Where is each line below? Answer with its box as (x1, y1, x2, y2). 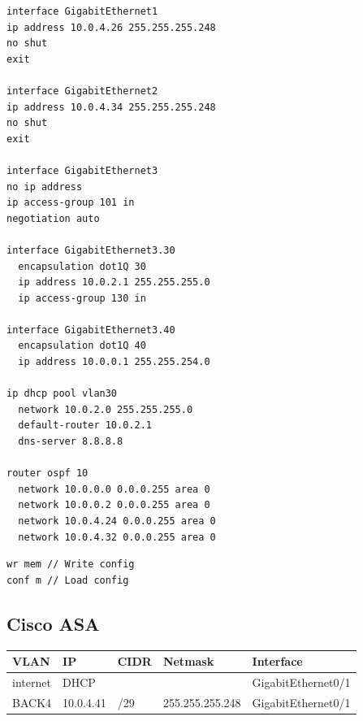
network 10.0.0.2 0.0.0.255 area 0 (18, 499, 210, 511)
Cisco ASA (6, 610, 100, 636)
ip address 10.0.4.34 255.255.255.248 (6, 101, 216, 113)
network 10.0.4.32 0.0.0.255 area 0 (18, 531, 216, 543)
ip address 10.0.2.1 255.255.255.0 (18, 276, 210, 289)
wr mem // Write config (6, 558, 135, 571)
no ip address (6, 180, 83, 193)
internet (12, 673, 51, 690)
